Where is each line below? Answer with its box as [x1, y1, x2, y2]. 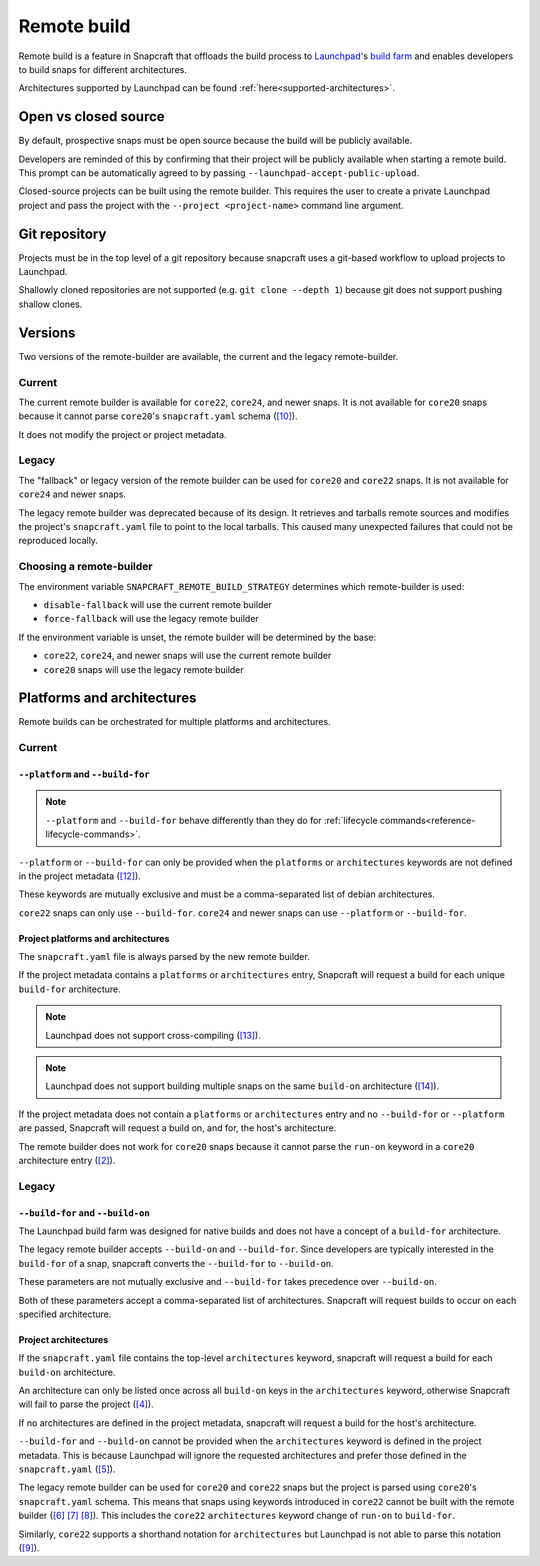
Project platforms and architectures [18, 932, 170, 944]
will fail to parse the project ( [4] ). [18, 1398, 154, 1410]
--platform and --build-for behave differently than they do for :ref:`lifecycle [45, 814, 379, 826]
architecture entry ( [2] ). [18, 1155, 116, 1166]
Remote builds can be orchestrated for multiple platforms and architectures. [18, 716, 331, 728]
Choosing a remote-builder [18, 560, 153, 574]
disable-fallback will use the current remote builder [43, 598, 272, 610]
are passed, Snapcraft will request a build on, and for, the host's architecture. [18, 1122, 337, 1134]
